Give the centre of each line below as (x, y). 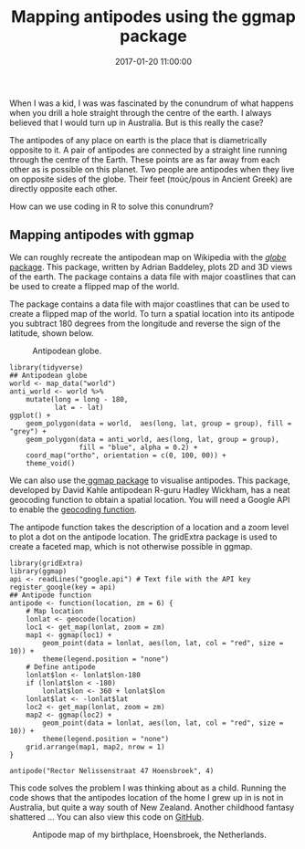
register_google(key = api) (63, 587)
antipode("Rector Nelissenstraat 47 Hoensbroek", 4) (112, 770)
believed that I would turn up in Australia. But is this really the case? (137, 122)
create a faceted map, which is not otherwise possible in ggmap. (131, 546)
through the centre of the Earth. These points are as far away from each (145, 159)
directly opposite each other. (63, 188)
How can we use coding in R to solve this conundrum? (111, 206)
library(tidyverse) (47, 367)
